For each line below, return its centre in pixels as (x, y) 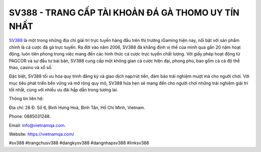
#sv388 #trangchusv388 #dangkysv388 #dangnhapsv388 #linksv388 (79, 143)
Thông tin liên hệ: (26, 98)
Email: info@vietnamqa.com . (37, 125)
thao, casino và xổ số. (31, 67)
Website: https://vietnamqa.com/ (42, 134)
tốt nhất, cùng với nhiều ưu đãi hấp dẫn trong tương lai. (64, 90)
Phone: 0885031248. (30, 116)
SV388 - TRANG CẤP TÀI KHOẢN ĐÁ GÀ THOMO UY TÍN (124, 13)
